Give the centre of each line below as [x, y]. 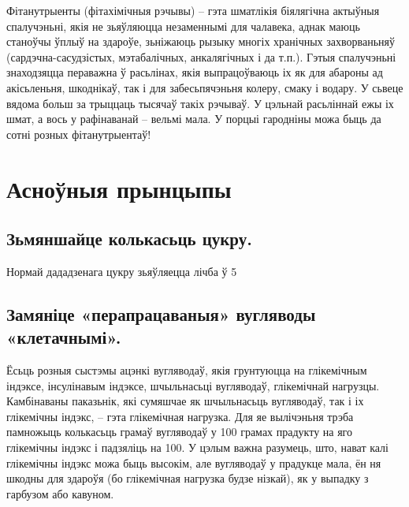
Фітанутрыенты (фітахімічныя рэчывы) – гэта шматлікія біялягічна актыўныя [193, 10]
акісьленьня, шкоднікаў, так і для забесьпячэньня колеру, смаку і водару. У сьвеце [205, 87]
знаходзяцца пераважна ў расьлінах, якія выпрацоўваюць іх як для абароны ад [195, 72]
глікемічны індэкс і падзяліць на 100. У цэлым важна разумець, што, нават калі [197, 447]
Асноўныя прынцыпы [119, 188]
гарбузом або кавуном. [60, 493]
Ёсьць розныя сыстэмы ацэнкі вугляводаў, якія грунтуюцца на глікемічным [187, 370]
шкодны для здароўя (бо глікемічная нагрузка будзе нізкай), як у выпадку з [188, 478]
